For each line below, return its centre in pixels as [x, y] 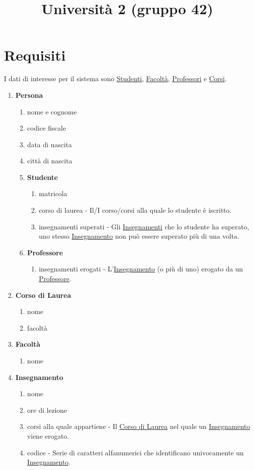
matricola [53, 193]
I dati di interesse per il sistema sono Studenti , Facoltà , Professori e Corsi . [115, 78]
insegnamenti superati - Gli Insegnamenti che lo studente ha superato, [144, 226]
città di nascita [50, 161]
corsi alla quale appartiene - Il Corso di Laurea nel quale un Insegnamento [139, 426]
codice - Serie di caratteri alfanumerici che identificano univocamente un [135, 452]
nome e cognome [52, 111]
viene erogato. [48, 436]
